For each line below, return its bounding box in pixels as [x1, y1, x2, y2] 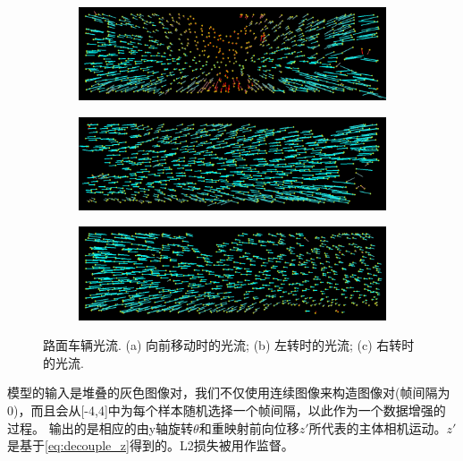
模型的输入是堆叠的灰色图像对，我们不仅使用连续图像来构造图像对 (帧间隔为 [7, 383, 450, 402]
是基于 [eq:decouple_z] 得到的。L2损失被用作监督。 [7, 436, 294, 455]
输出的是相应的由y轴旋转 [48, 418, 194, 437]
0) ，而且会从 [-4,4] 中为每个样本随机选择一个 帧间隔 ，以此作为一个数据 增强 [7, 400, 434, 419]
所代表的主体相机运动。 [308, 418, 447, 437]
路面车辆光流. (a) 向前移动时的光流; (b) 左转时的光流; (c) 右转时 [43, 336, 415, 354]
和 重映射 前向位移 [198, 418, 299, 437]
